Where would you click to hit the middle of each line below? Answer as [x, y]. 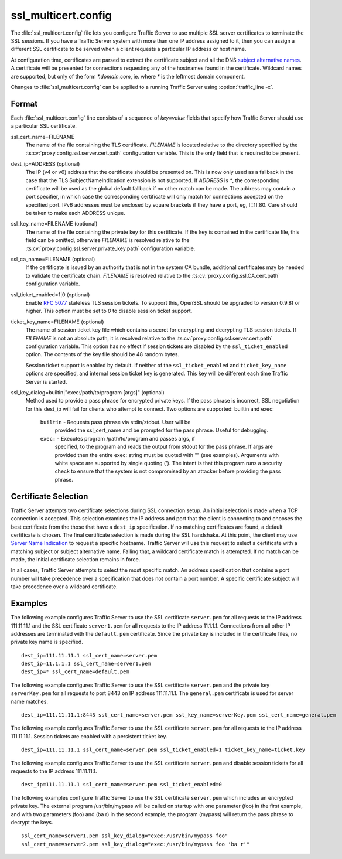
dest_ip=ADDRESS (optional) [45, 163]
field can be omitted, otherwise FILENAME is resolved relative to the [107, 240]
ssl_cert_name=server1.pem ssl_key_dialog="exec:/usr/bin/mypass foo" [125, 836]
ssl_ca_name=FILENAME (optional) [53, 259]
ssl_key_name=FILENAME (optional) [54, 224]
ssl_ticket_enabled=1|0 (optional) [50, 294]
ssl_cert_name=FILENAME [43, 137]
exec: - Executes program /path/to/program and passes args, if [118, 438]
